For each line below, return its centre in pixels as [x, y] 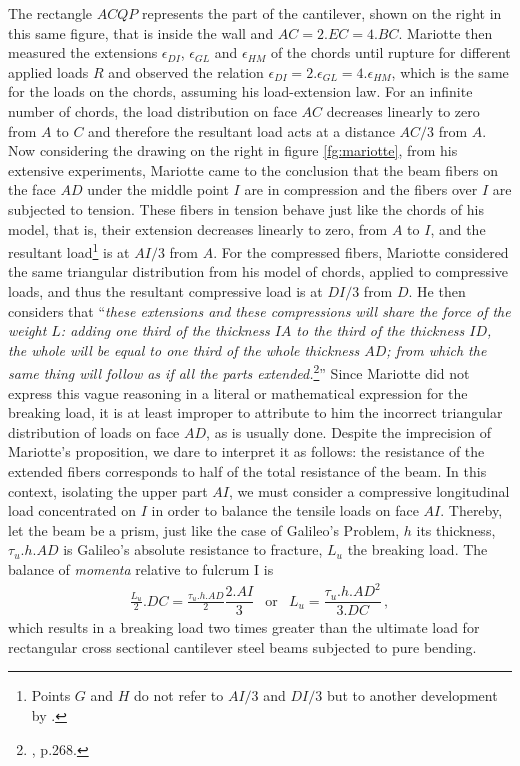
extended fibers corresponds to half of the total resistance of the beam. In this [247, 470]
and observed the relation [186, 71]
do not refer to [179, 695]
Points [51, 695]
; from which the [436, 349]
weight [27, 330]
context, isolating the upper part [108, 490]
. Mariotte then [445, 32]
